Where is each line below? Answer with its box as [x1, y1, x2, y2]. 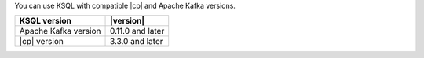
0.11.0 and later [109, 26, 165, 37]
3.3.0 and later [109, 36, 163, 47]
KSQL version [19, 16, 72, 27]
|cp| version [19, 36, 64, 47]
